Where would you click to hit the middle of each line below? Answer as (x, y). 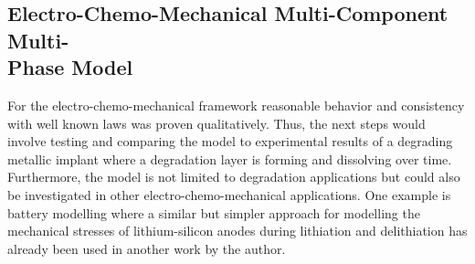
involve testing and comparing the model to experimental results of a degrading (230, 141)
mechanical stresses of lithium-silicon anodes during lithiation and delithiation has (237, 231)
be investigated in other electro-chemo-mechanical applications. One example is (229, 194)
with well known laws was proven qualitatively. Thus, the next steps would (216, 123)
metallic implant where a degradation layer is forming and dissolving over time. (230, 158)
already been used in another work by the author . (147, 248)
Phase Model (70, 67)
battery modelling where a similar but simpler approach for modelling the (214, 212)
